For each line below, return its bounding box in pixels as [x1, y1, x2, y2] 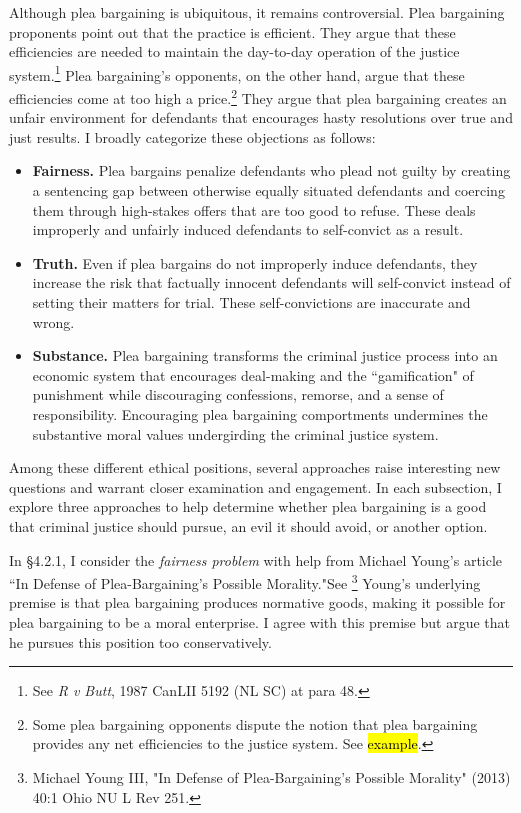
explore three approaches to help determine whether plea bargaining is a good [9, 496, 487, 517]
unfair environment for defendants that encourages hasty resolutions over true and [9, 107, 513, 128]
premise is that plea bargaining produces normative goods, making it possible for [9, 592, 506, 613]
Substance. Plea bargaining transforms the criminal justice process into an [32, 345, 498, 366]
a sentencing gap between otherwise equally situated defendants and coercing [32, 180, 505, 201]
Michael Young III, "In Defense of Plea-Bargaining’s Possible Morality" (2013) [32, 766, 511, 787]
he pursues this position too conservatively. [9, 631, 272, 652]
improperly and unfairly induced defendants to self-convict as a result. [32, 219, 464, 240]
